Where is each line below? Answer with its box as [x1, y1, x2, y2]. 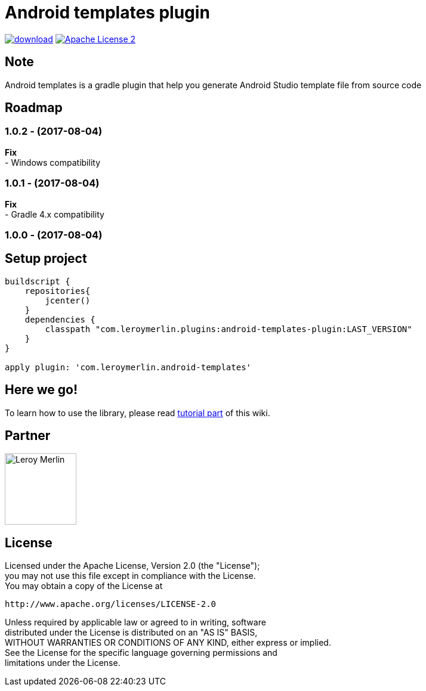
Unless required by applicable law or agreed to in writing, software [5, 617, 266, 628]
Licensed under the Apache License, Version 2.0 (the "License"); [5, 560, 260, 571]
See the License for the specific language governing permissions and [5, 647, 277, 658]
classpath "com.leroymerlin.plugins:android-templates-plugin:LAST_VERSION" [45, 324, 412, 334]
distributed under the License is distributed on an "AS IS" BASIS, [5, 627, 258, 638]
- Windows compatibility [5, 157, 100, 168]
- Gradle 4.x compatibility [5, 209, 104, 219]
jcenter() [45, 295, 91, 305]
